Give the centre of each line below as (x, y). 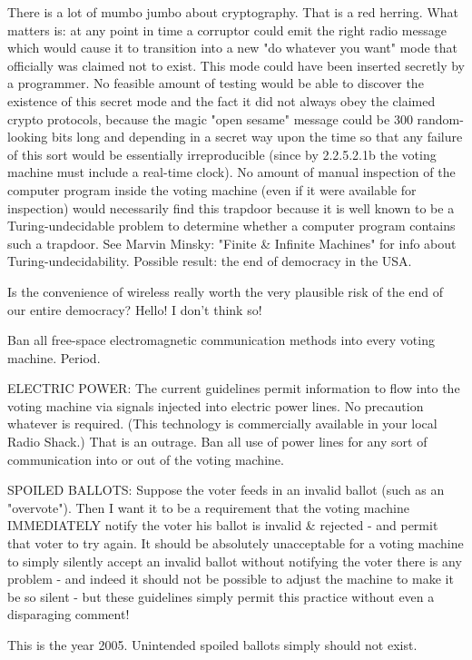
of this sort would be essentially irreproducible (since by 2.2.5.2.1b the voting (222, 154)
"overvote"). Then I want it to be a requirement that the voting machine (209, 507)
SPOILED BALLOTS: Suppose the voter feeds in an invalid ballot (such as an (226, 490)
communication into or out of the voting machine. (146, 459)
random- (440, 118)
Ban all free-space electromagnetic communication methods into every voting (221, 340)
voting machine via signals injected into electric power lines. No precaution (216, 405)
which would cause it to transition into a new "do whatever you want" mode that (233, 48)
